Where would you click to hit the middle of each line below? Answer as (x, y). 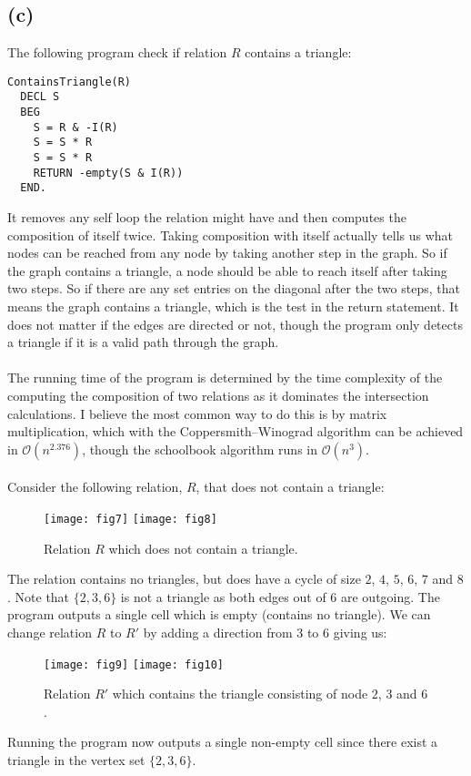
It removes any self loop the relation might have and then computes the (207, 217)
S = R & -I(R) (75, 127)
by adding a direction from (218, 632)
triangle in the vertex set (76, 760)
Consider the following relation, (95, 487)
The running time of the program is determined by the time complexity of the (225, 378)
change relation (50, 632)
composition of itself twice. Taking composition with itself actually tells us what (230, 235)
